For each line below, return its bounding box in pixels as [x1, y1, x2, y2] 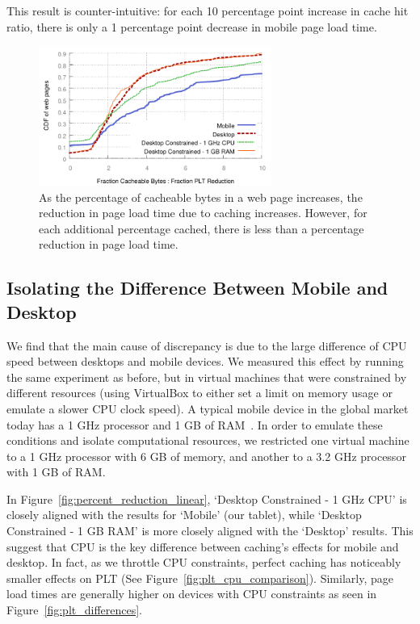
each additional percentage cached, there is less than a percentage [39, 220, 364, 237]
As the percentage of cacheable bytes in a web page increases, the [39, 188, 363, 205]
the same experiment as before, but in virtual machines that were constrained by [6, 368, 407, 385]
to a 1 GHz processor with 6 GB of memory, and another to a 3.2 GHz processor [6, 447, 406, 464]
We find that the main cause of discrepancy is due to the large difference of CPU [6, 337, 407, 354]
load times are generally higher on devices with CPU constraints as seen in [6, 585, 377, 602]
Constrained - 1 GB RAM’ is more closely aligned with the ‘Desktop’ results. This [6, 522, 414, 539]
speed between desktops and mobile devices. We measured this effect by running [6, 353, 404, 370]
